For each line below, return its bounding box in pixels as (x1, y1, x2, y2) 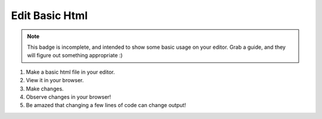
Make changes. (26, 85, 64, 92)
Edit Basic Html (11, 9, 88, 22)
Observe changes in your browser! (26, 93, 112, 101)
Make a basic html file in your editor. (26, 68, 116, 76)
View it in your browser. (26, 77, 84, 84)
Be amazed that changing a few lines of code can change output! (26, 102, 186, 109)
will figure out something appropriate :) (27, 52, 123, 59)
